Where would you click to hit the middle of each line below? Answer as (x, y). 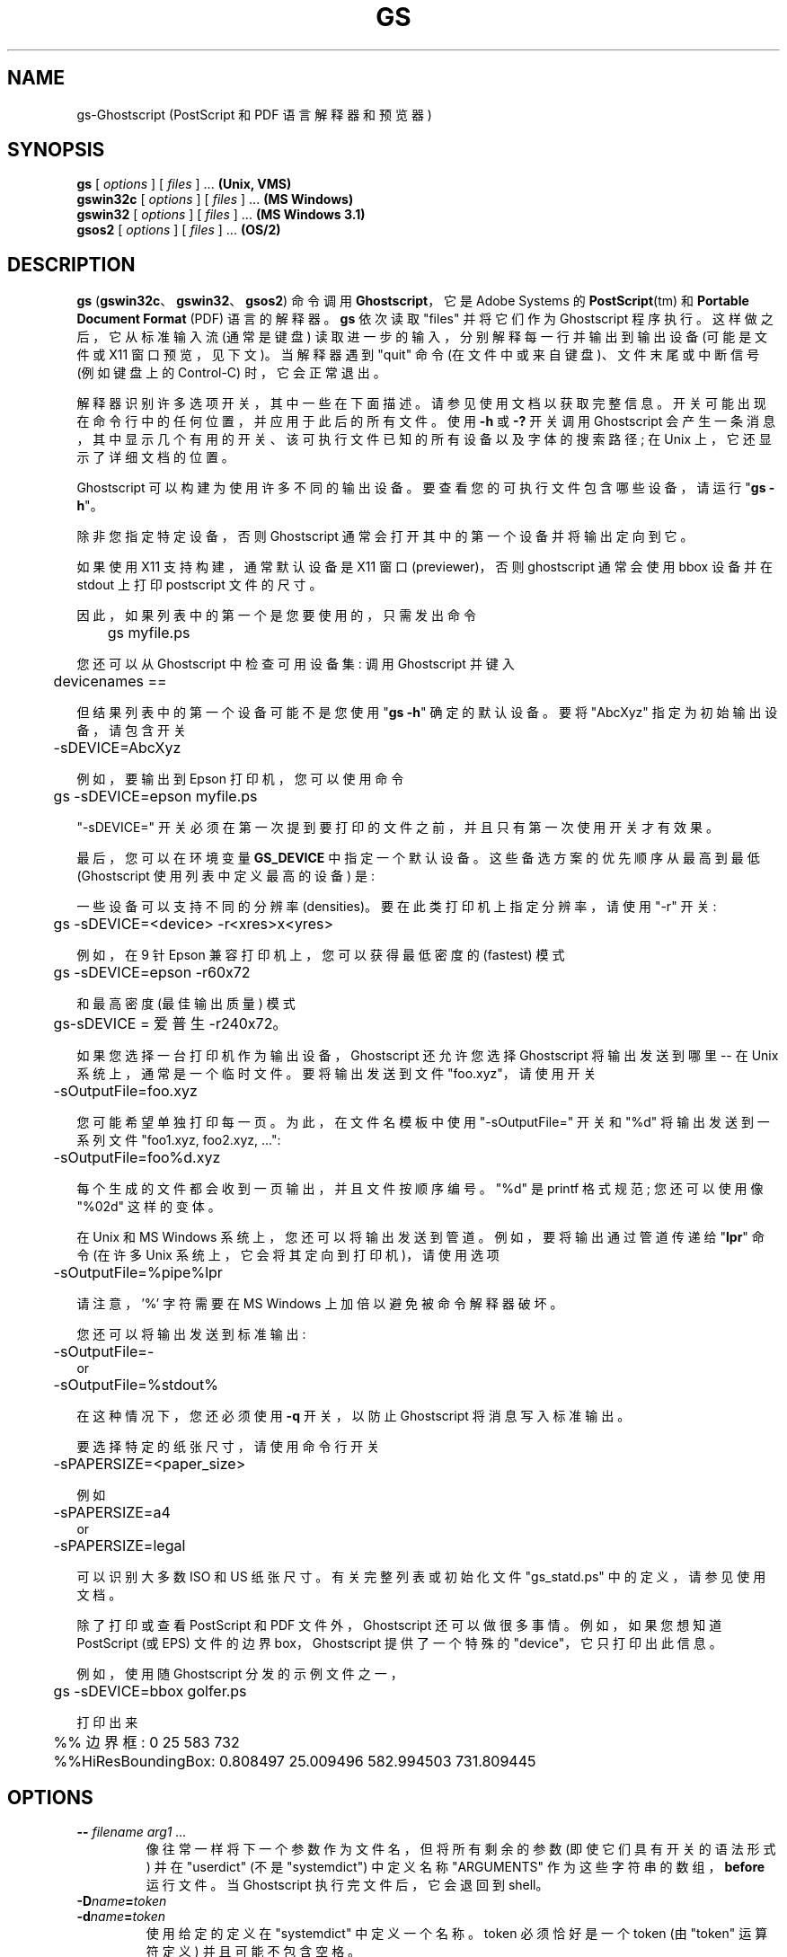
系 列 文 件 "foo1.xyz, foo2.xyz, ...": (179, 1140)
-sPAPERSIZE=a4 (112, 1513)
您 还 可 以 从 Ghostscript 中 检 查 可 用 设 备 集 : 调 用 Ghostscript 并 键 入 (296, 664)
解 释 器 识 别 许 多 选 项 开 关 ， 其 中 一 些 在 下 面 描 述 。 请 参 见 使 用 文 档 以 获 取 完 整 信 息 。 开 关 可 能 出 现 (421, 403)
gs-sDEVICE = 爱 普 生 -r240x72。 (170, 1024)
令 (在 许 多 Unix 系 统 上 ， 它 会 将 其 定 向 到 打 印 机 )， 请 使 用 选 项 (288, 1255)
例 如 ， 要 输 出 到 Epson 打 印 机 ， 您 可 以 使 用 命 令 (240, 779)
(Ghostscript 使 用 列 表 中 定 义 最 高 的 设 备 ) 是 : (225, 876)
